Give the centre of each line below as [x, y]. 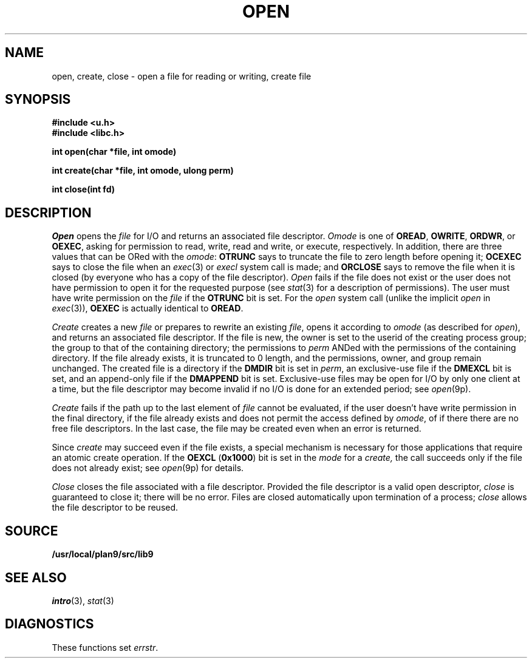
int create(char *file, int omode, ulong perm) [143, 171]
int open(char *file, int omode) [114, 152]
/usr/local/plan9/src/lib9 [103, 554]
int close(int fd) [83, 189]
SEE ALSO [36, 577]
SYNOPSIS [38, 100]
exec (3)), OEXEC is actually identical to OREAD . [148, 308]
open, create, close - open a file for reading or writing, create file [182, 76]
